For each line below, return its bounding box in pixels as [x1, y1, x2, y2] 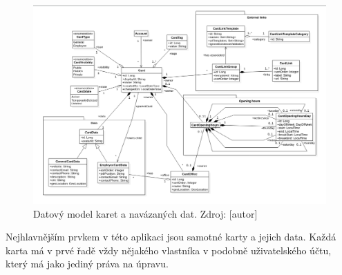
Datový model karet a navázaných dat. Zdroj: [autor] [33, 206, 258, 220]
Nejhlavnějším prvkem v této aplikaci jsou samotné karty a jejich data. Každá [6, 229, 336, 244]
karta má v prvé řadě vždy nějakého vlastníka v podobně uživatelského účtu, [6, 243, 332, 257]
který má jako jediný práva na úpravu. [6, 256, 169, 271]
